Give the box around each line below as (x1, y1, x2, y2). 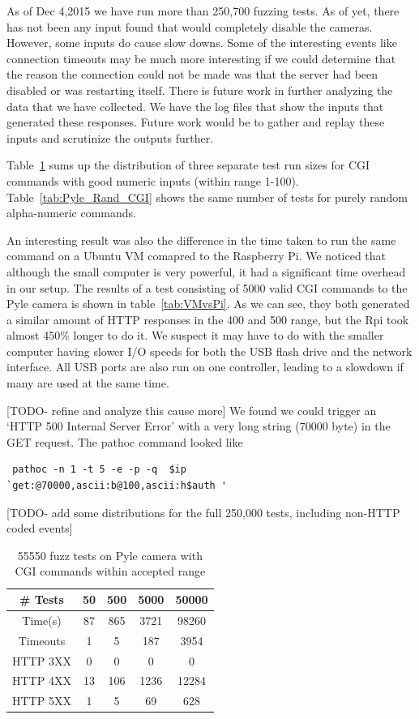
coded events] (6, 520, 73, 537)
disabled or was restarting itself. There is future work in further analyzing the (6, 81, 393, 98)
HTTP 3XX (12, 652, 71, 669)
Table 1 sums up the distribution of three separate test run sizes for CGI (6, 156, 370, 173)
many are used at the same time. (6, 374, 169, 392)
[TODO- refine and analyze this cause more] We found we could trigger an (6, 401, 377, 418)
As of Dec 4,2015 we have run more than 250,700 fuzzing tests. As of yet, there (6, 2, 400, 19)
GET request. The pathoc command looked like (6, 433, 243, 450)
